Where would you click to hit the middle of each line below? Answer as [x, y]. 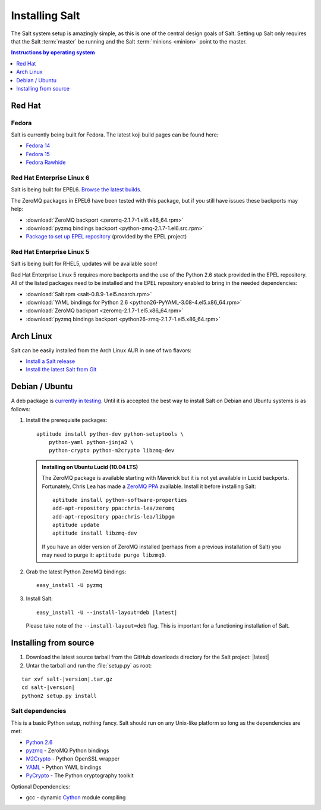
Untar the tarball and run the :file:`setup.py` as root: [89, 665]
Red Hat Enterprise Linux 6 [50, 178]
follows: [21, 409]
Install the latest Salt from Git [61, 370]
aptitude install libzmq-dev [95, 533]
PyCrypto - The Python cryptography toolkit [80, 775]
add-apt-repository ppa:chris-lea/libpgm [114, 516]
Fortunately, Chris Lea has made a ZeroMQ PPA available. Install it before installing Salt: [149, 486]
